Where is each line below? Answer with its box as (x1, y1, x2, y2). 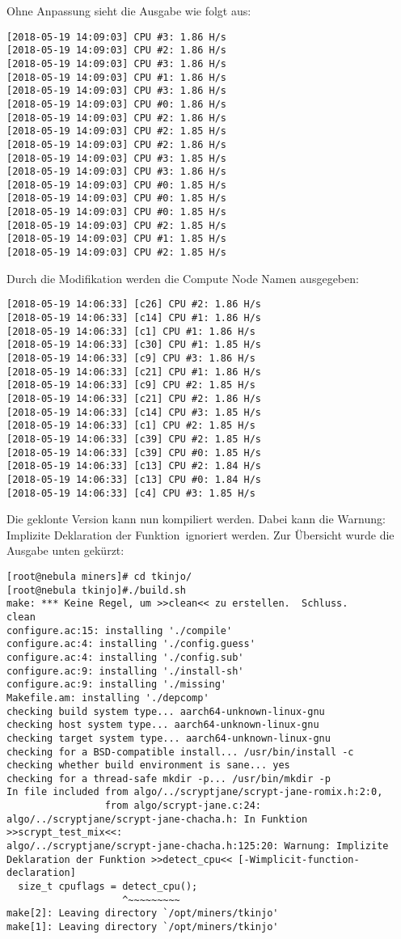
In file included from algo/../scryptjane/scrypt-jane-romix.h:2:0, (6, 786, 383, 798)
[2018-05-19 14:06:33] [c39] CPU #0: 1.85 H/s (6, 446, 261, 459)
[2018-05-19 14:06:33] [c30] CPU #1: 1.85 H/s (6, 339, 261, 351)
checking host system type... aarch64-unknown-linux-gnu (6, 719, 319, 731)
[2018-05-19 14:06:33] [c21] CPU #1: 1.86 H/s (6, 366, 261, 378)
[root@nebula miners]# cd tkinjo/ (6, 570, 192, 582)
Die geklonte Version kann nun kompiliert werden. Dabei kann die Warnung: (6, 510, 386, 527)
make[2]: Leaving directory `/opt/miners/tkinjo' (6, 907, 279, 920)
